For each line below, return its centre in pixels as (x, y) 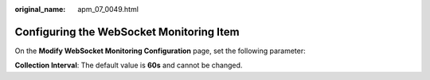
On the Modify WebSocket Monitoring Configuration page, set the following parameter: (160, 51)
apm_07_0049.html (108, 9)
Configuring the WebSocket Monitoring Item (127, 32)
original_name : (40, 9)
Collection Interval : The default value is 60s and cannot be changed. (129, 65)
